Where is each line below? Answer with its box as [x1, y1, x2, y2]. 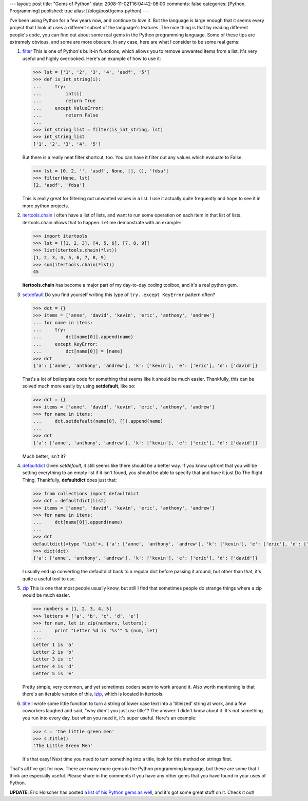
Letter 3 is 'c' [33, 656, 74, 662]
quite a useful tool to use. [22, 575, 76, 582]
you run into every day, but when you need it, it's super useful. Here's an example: [22, 715, 197, 721]
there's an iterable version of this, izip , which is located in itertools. [22, 691, 164, 697]
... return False [33, 112, 99, 118]
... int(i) [33, 90, 82, 96]
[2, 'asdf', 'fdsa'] [33, 182, 85, 188]
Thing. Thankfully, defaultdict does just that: [22, 477, 117, 483]
